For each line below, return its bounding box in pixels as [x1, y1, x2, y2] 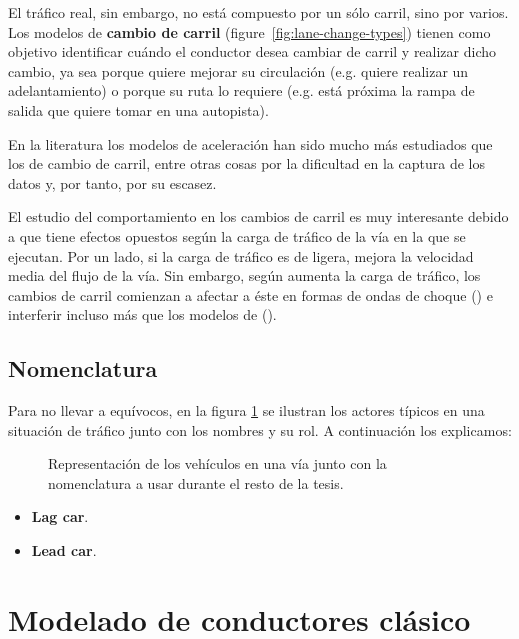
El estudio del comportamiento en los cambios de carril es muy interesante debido [8, 206, 509, 227]
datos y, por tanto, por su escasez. [8, 172, 217, 193]
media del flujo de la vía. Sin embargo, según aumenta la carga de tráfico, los [8, 265, 481, 286]
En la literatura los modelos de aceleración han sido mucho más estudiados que [8, 133, 493, 154]
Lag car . [31, 506, 89, 527]
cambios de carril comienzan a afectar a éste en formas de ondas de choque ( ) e [8, 284, 493, 305]
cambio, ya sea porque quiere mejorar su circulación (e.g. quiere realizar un [8, 60, 469, 81]
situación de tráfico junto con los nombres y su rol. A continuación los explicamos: [8, 419, 512, 440]
